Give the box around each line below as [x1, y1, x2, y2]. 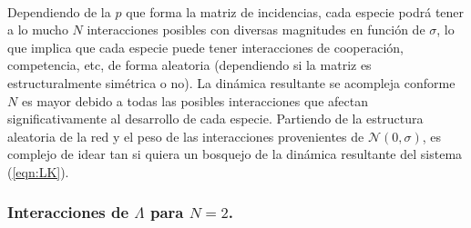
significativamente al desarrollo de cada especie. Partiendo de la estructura [7, 109, 424, 128]
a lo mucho [7, 20, 68, 39]
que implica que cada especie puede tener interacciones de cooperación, [7, 37, 404, 56]
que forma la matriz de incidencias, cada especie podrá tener [126, 2, 465, 21]
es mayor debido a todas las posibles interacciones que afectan [21, 91, 368, 110]
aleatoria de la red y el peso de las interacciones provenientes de [7, 126, 364, 145]
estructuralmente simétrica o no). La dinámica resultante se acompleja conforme [7, 73, 456, 92]
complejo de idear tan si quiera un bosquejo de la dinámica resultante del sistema [7, 144, 463, 164]
